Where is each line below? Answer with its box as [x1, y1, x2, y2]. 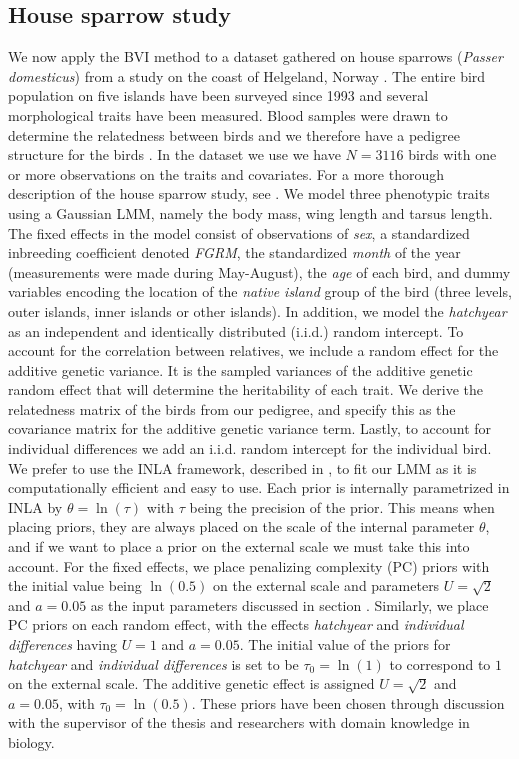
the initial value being [8, 575, 142, 596]
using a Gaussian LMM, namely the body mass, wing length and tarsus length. [8, 202, 493, 223]
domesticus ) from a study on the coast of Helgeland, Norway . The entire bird [8, 65, 486, 86]
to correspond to [389, 653, 491, 674]
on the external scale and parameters [212, 575, 440, 596]
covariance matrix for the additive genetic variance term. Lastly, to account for [8, 418, 492, 439]
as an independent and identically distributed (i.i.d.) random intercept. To [8, 320, 464, 341]
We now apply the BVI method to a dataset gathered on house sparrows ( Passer [8, 46, 503, 67]
